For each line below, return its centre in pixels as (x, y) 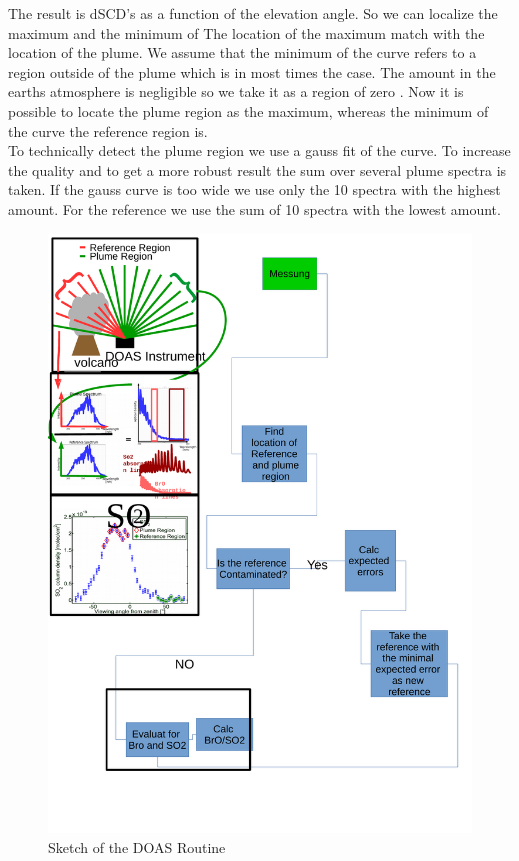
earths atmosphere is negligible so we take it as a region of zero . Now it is (236, 91)
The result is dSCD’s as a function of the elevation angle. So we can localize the (253, 13)
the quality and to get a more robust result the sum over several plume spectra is (257, 169)
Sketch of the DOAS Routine (137, 847)
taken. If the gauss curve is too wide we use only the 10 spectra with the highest (254, 189)
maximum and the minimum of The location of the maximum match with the (246, 32)
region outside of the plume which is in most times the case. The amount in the (252, 71)
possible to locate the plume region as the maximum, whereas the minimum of (248, 110)
